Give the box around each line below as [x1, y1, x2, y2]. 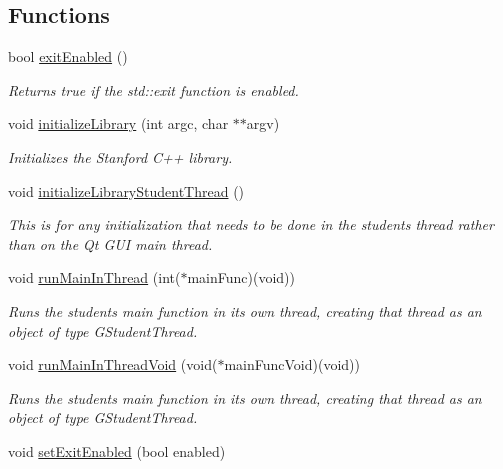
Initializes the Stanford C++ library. [8, 146, 233, 167]
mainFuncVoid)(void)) [224, 354, 360, 375]
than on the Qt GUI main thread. [8, 233, 213, 254]
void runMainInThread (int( [8, 267, 181, 288]
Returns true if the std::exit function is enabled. [8, 79, 299, 100]
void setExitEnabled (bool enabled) [8, 440, 226, 461]
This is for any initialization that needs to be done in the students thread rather [8, 214, 494, 235]
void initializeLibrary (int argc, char [8, 113, 229, 134]
